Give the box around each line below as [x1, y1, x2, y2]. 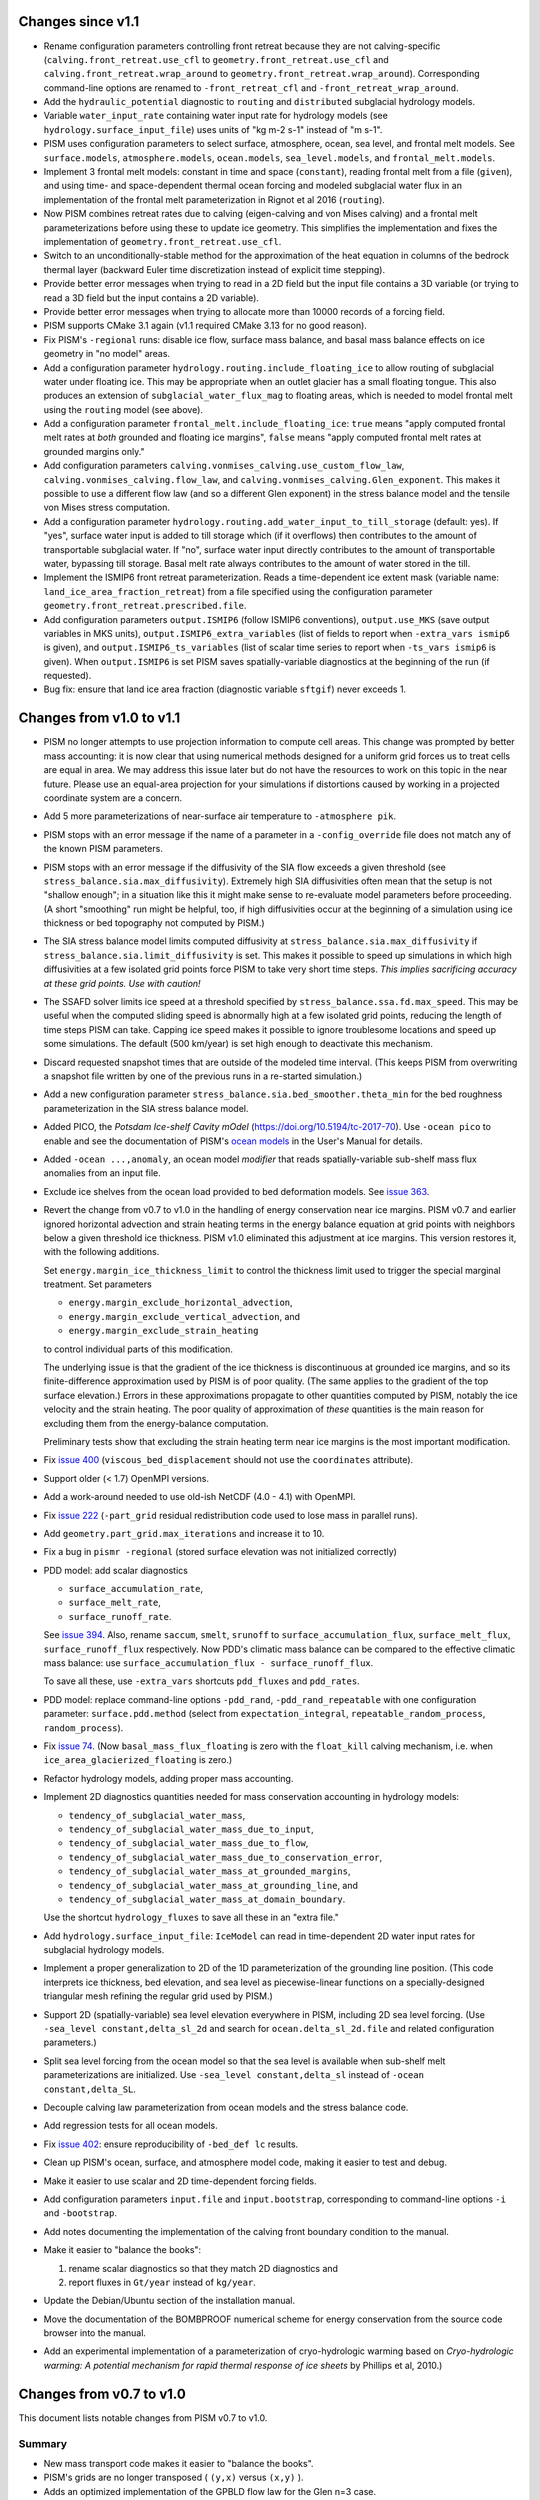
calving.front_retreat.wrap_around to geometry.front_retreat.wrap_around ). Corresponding [43, 68, 480, 80]
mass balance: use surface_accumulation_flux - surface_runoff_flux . [43, 1657, 374, 1669]
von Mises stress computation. [43, 501, 170, 514]
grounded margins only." [43, 445, 145, 457]
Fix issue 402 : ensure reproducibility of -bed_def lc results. [43, 2138, 299, 2150]
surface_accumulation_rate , [68, 1583, 204, 1595]
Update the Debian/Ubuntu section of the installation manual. [43, 2295, 296, 2307]
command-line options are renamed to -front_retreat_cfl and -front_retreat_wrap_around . [43, 81, 459, 94]
